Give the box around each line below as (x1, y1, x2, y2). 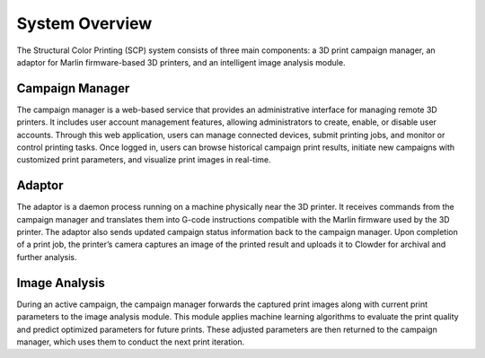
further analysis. (16, 251, 77, 262)
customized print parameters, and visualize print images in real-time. (16, 154, 271, 165)
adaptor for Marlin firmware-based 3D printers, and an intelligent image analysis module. (16, 57, 346, 67)
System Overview (16, 13, 153, 33)
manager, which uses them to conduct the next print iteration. (16, 336, 245, 347)
